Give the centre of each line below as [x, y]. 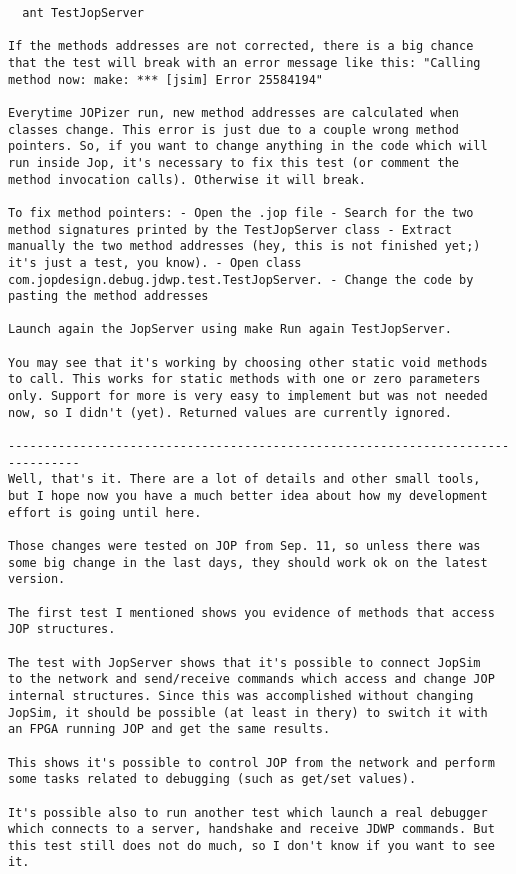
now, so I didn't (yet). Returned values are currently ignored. [230, 412]
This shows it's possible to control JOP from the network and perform [251, 762]
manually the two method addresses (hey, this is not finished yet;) [244, 246]
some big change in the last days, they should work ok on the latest [248, 562]
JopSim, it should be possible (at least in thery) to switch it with [248, 712]
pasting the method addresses [108, 296]
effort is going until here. [105, 512]
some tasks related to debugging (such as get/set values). [212, 779]
